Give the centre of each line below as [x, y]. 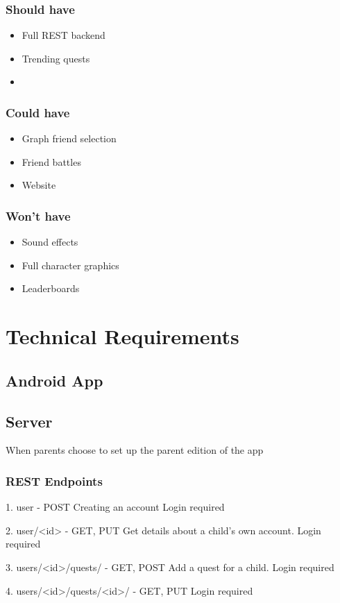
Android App [54, 380]
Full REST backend [63, 35]
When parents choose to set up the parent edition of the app [135, 450]
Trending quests [56, 58]
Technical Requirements [122, 336]
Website [39, 185]
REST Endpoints [54, 481]
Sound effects [50, 242]
